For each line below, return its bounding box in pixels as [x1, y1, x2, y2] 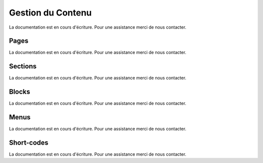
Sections [9, 62, 37, 70]
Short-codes [9, 138, 49, 147]
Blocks [9, 88, 30, 96]
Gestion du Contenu [9, 7, 92, 18]
